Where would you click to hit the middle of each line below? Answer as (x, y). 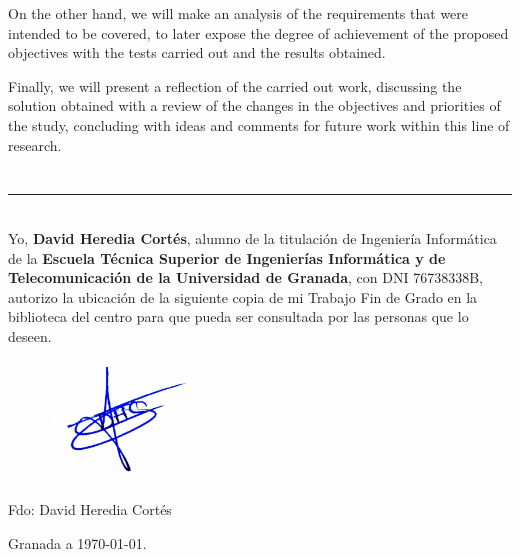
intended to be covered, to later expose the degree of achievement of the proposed (258, 32)
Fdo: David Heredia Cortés (90, 509)
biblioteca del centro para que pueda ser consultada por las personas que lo (238, 316)
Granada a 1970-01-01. (77, 542)
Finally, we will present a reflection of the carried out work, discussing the (235, 85)
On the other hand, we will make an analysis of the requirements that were (238, 13)
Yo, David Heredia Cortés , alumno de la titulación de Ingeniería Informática (252, 237)
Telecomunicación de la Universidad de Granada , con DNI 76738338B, (245, 277)
